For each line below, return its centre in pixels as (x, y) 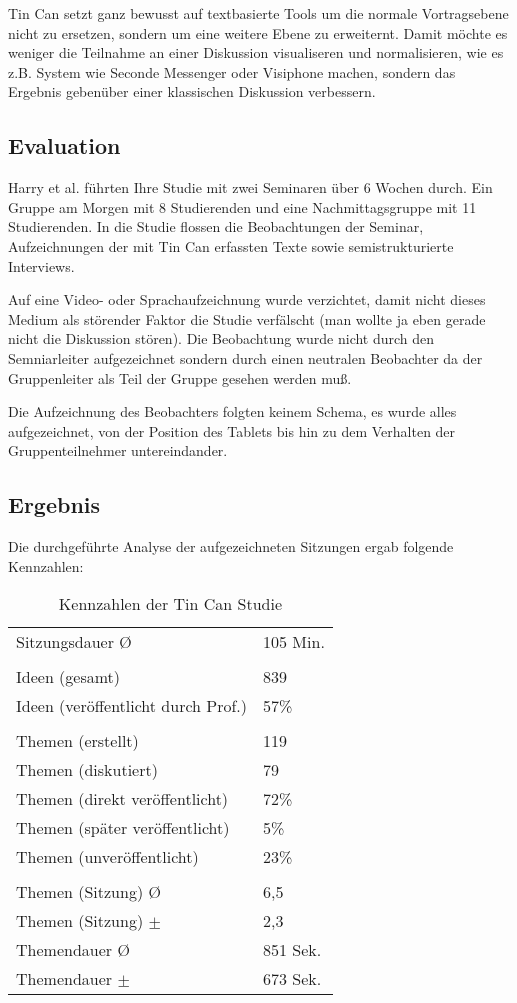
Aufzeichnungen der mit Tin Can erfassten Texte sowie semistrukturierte (231, 245)
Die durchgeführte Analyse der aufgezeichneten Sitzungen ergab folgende (231, 546)
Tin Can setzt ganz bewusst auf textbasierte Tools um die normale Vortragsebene (258, 13)
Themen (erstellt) (77, 741)
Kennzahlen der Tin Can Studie (170, 604)
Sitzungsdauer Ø (74, 642)
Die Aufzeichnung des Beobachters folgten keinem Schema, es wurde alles (232, 411)
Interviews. (41, 265)
